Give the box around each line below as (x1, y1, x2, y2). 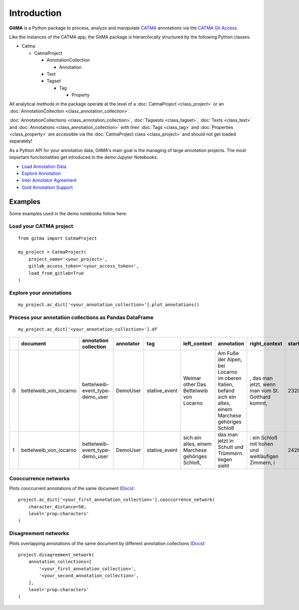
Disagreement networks (9, 530, 69, 537)
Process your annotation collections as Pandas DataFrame (9, 314, 154, 321)
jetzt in (217, 438, 234, 445)
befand (217, 387, 235, 394)
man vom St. (250, 387, 279, 394)
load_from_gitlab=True (28, 270, 84, 276)
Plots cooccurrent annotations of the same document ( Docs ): (9, 485, 135, 491)
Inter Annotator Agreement (21, 177, 77, 183)
